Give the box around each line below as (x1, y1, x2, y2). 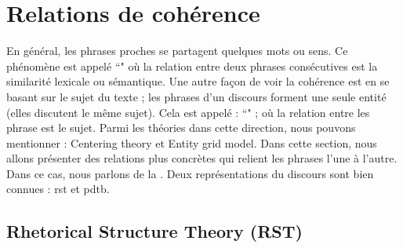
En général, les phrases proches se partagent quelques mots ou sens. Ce (6, 42, 348, 59)
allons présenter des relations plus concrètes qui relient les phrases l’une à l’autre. (6, 150, 398, 166)
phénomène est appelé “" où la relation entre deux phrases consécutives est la (6, 57, 378, 74)
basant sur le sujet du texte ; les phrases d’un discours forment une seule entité (6, 88, 387, 104)
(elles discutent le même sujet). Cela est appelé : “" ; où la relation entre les (6, 104, 370, 120)
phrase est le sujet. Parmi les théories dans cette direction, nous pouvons (6, 119, 356, 136)
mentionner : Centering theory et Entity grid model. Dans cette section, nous (6, 134, 377, 151)
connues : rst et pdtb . (6, 181, 110, 197)
